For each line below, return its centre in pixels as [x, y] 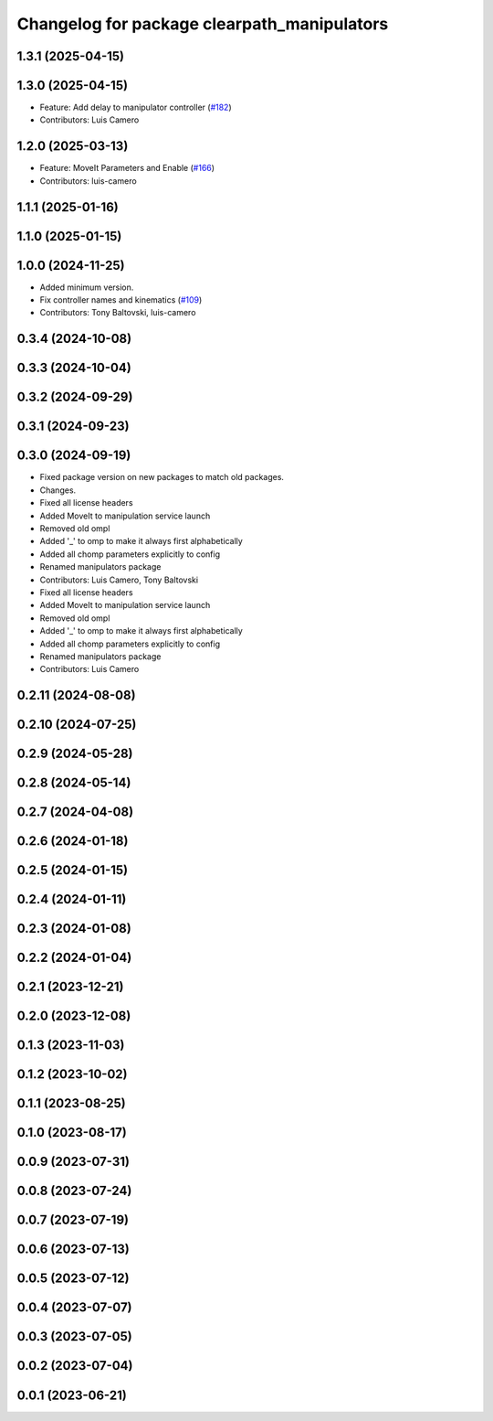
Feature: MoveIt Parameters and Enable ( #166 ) [127, 168]
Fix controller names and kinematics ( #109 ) [121, 300]
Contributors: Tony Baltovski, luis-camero [118, 313]
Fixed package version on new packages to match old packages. [162, 477]
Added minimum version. [87, 287]
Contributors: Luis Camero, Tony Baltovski [119, 580]
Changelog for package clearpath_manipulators [203, 24]
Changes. [58, 490]
